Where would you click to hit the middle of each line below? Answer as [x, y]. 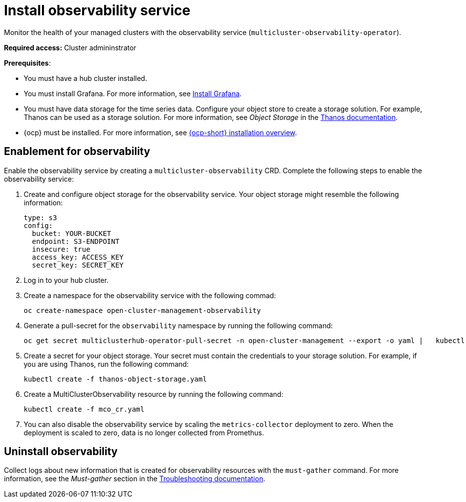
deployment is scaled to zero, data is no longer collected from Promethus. [144, 432]
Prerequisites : [27, 63]
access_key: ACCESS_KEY [78, 257]
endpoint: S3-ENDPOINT [76, 241]
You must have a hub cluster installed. [85, 78]
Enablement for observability [77, 152]
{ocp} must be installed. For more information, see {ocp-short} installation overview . [160, 132]
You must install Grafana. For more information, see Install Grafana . [133, 93]
